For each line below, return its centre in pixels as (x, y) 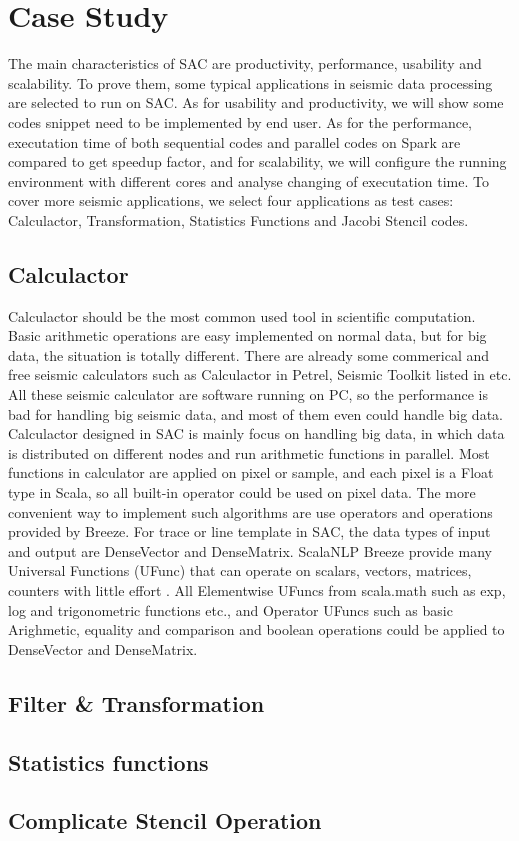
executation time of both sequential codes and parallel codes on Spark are (234, 141)
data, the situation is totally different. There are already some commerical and (249, 354)
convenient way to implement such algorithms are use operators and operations (250, 511)
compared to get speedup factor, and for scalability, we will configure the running (257, 161)
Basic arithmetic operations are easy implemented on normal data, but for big (247, 335)
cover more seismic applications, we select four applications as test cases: (231, 200)
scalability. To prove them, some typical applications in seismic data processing (250, 82)
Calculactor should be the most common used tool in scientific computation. (242, 315)
